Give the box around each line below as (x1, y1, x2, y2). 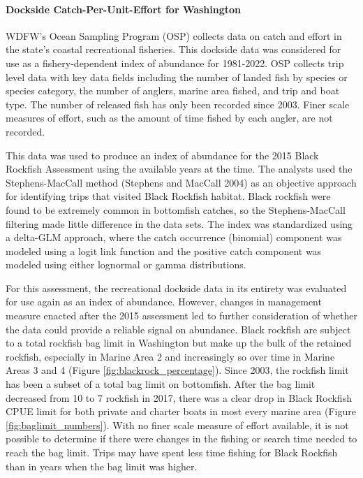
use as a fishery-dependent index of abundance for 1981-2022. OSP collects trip (6, 55, 344, 70)
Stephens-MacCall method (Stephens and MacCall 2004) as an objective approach (6, 175, 357, 189)
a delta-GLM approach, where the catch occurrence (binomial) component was (6, 230, 342, 245)
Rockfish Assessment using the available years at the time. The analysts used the (6, 161, 353, 176)
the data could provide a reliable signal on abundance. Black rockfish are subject (6, 321, 351, 336)
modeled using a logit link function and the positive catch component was (6, 243, 322, 258)
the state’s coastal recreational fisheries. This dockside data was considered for (6, 42, 341, 57)
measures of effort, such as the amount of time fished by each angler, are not (6, 110, 333, 125)
